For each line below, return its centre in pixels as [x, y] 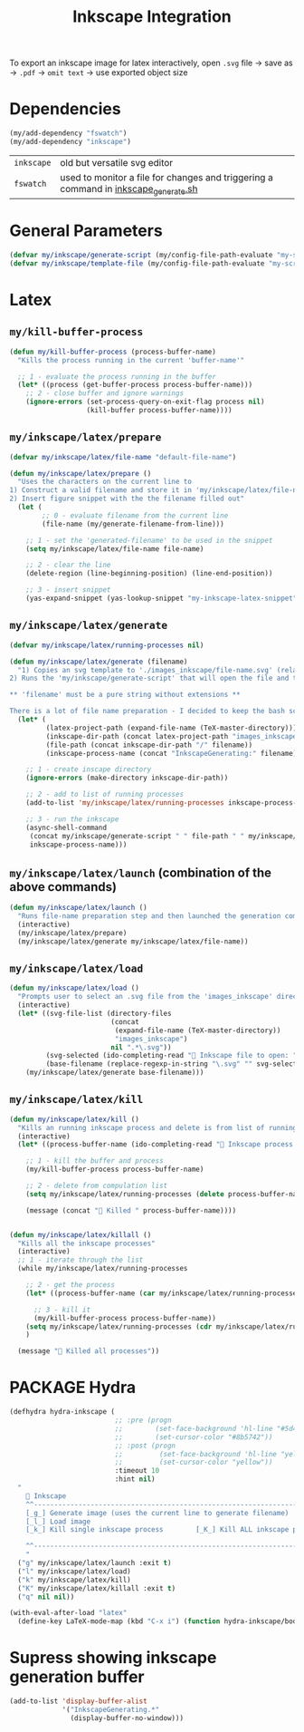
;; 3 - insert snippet [68, 590]
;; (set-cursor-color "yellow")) [194, 1462]
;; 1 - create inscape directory [89, 769]
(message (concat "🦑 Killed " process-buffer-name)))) [131, 1210]
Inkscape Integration [152, 17]
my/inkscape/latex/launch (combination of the [141, 872]
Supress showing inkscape [113, 1658]
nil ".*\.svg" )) [141, 1047]
